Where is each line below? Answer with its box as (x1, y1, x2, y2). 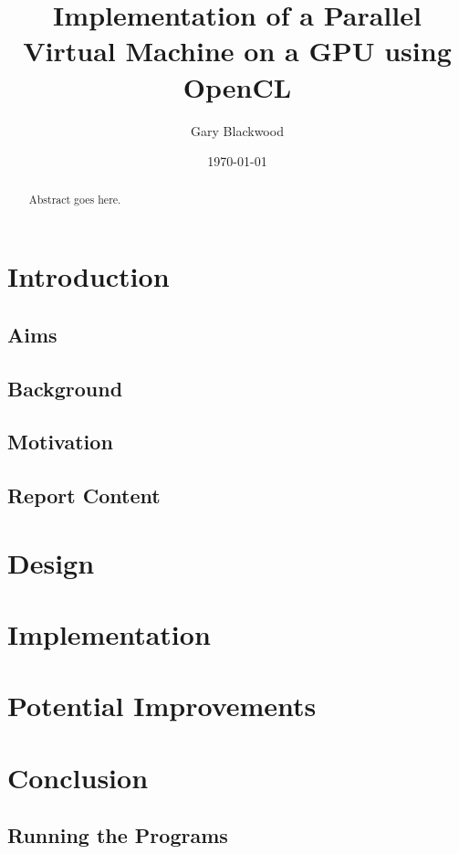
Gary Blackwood (191, 121, 284, 140)
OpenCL (183, 68, 292, 105)
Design (7, 543, 95, 581)
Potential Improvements (7, 687, 317, 724)
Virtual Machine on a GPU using (23, 32, 452, 69)
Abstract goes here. (28, 192, 121, 207)
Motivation (7, 427, 113, 456)
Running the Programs (7, 821, 228, 849)
